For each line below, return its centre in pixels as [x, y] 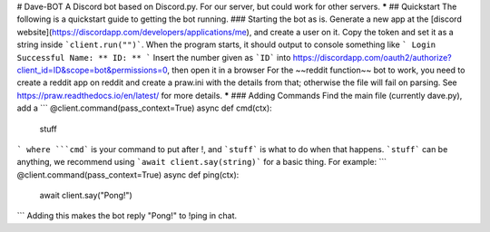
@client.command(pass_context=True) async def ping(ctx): [128, 174]
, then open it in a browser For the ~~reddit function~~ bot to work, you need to [316, 70]
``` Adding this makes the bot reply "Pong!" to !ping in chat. [127, 216]
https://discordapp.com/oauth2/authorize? [372, 57]
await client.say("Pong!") [86, 196]
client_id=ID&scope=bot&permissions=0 [92, 70]
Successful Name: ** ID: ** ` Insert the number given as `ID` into [154, 57]
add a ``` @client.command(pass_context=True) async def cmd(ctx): [144, 108]
